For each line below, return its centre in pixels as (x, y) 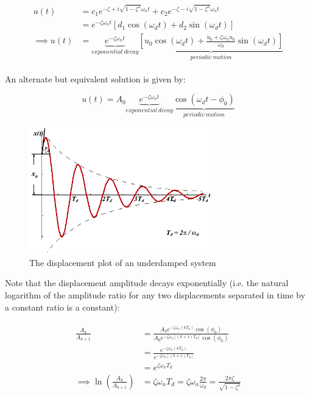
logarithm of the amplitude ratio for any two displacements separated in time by (155, 295)
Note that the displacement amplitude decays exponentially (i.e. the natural (147, 283)
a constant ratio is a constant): (62, 307)
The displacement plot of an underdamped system (123, 262)
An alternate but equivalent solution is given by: (95, 78)
